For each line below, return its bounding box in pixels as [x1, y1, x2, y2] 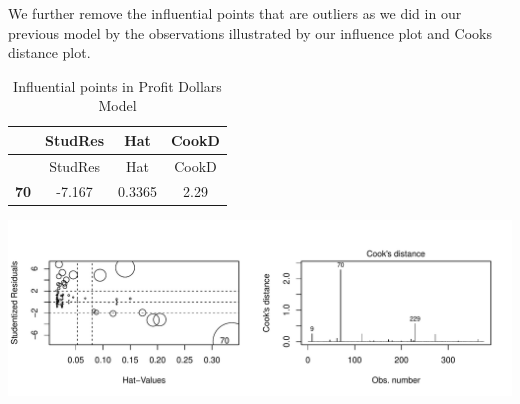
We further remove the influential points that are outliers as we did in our [8, 3, 462, 23]
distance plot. [8, 42, 91, 63]
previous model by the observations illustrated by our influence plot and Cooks [8, 22, 492, 43]
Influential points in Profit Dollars [13, 75, 222, 96]
